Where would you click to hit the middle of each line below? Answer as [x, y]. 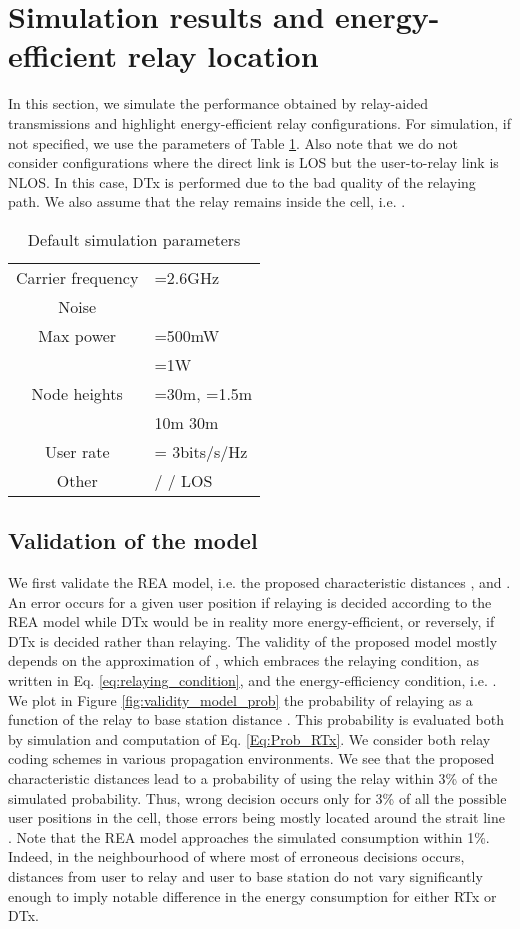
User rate [77, 451]
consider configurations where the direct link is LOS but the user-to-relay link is [253, 162]
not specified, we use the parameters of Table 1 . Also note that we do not [233, 142]
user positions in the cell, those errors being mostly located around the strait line [256, 817]
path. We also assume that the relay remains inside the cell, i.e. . [207, 201]
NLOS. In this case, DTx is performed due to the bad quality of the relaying [242, 181]
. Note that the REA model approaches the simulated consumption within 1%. [249, 836]
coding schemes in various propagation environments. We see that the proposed [251, 758]
